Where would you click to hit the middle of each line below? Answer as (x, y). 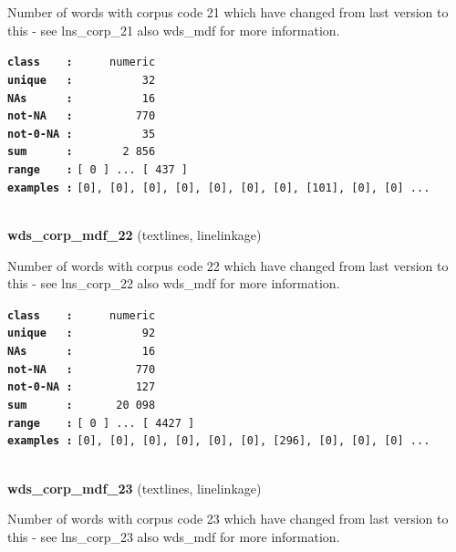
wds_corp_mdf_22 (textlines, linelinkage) (135, 235)
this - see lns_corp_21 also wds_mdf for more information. (174, 30)
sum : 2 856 (82, 152)
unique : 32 (82, 80)
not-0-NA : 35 (82, 134)
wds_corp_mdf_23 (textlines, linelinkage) (135, 488)
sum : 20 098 (82, 406)
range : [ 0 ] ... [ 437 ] (98, 170)
